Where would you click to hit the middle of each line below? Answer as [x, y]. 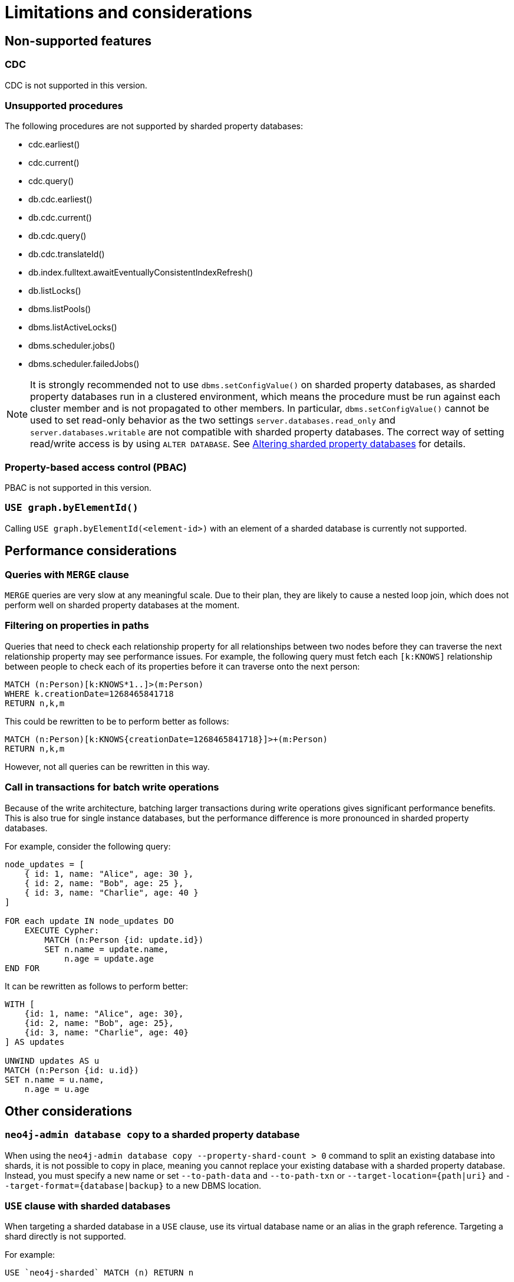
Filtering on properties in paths [77, 626]
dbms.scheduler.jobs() [72, 346]
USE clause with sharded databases [88, 1206]
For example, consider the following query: [88, 846]
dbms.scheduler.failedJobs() [84, 364]
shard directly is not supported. [65, 1237]
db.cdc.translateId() [67, 254]
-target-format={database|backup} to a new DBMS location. [133, 1185]
